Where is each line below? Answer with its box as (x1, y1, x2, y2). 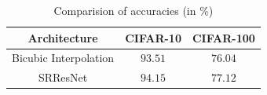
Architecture (27, 29, 98, 46)
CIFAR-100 (192, 29, 255, 46)
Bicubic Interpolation (12, 49, 115, 66)
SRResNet (38, 69, 88, 86)
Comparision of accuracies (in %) (53, 2, 214, 18)
